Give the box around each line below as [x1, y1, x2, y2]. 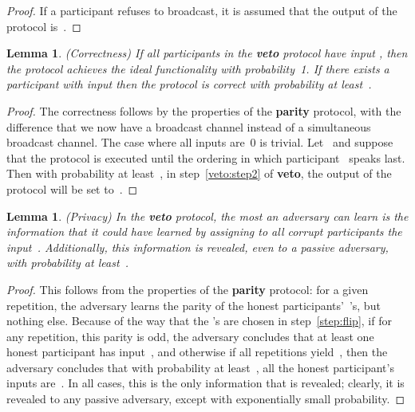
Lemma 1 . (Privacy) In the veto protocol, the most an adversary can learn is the [6, 207, 409, 224]
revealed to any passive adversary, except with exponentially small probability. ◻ [6, 390, 405, 407]
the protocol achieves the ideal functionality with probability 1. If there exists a [6, 60, 389, 77]
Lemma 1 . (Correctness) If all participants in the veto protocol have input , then [6, 45, 408, 61]
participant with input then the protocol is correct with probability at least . [6, 76, 372, 92]
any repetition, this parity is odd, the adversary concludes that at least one [6, 328, 374, 344]
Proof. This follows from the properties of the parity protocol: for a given [6, 281, 369, 297]
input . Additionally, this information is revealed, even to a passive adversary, [6, 238, 389, 255]
